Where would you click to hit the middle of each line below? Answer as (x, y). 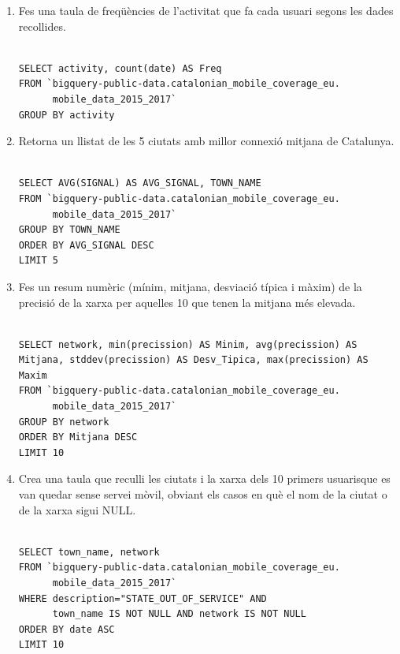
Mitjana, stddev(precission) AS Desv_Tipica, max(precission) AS (193, 360)
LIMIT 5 (38, 261)
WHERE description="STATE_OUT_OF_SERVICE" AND (143, 598)
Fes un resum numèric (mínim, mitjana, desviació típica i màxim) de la (190, 286)
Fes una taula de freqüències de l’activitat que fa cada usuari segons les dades (206, 10)
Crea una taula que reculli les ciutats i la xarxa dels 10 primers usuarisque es (204, 478)
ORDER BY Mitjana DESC (78, 437)
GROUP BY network (64, 422)
